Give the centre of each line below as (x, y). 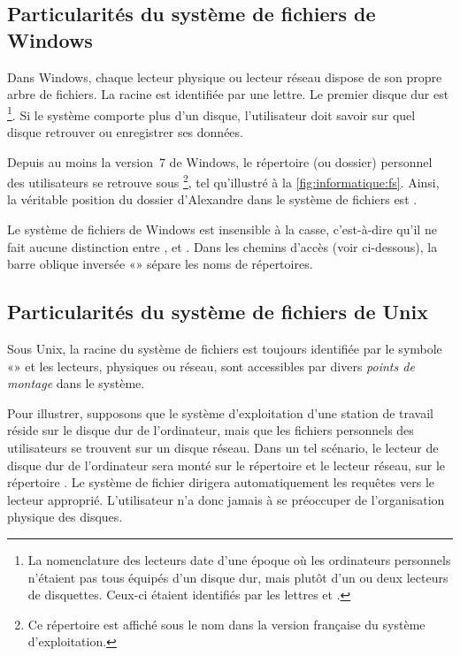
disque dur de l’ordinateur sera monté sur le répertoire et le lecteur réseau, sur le (226, 465)
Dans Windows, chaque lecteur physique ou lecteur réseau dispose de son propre (225, 76)
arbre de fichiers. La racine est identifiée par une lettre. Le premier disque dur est (228, 94)
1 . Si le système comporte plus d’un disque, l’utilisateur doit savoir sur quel (211, 113)
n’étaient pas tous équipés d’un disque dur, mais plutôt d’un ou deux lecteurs (238, 577)
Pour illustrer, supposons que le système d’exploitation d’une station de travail (220, 412)
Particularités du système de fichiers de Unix (218, 312)
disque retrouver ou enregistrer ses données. (125, 132)
